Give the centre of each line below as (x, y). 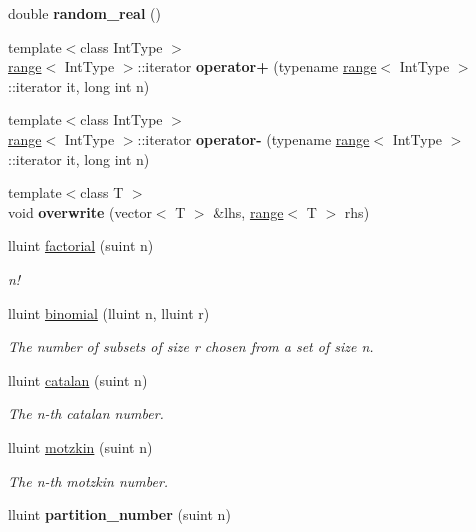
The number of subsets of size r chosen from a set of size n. (191, 346)
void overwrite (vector (80, 211)
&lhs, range (248, 211)
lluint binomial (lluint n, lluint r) (109, 312)
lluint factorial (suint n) (81, 245)
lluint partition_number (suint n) (119, 514)
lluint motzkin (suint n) (80, 446)
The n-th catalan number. (86, 413)
